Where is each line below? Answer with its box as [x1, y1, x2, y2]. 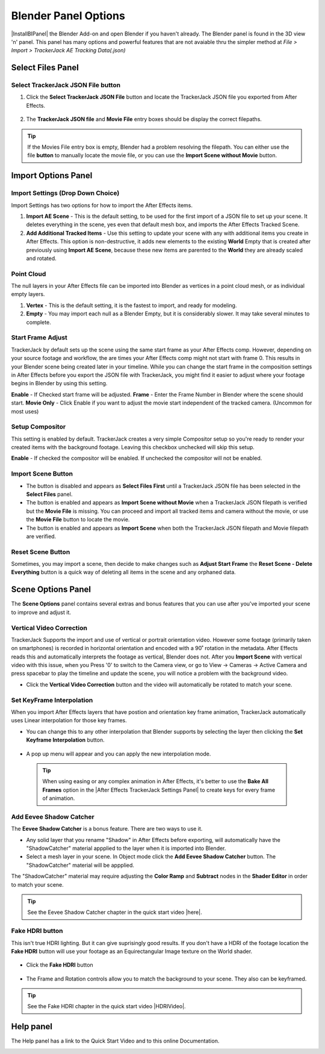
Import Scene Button [11, 470, 73, 478]
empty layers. [11, 291, 45, 298]
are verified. [26, 533, 57, 540]
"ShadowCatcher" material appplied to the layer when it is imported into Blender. [26, 845, 226, 852]
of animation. [42, 795, 75, 802]
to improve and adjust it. [11, 609, 72, 616]
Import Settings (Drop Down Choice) [11, 189, 120, 197]
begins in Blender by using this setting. [11, 380, 108, 387]
